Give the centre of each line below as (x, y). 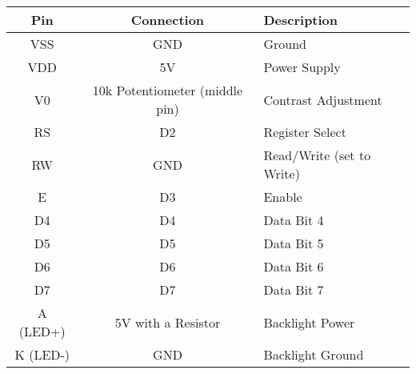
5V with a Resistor (168, 322)
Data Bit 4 (294, 220)
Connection (168, 20)
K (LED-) (42, 354)
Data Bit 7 (294, 290)
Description (301, 20)
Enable (283, 197)
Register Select (305, 132)
